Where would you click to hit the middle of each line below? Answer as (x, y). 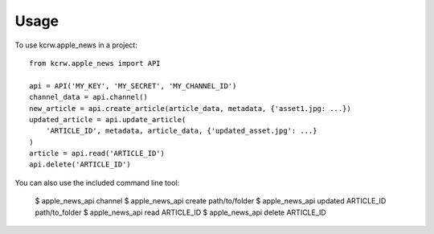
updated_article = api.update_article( (108, 119)
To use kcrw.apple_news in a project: (76, 45)
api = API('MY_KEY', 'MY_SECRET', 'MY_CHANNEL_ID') (133, 86)
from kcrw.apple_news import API (95, 63)
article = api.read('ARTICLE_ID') (97, 154)
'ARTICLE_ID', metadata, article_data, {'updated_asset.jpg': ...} (181, 131)
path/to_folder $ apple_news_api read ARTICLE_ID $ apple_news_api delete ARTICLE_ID (181, 212)
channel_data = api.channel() (89, 97)
